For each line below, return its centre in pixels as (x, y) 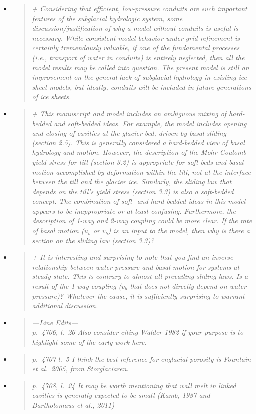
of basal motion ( (58, 230)
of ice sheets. (52, 96)
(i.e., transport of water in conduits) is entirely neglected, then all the (138, 57)
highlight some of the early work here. (89, 342)
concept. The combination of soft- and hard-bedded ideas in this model (139, 201)
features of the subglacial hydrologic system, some (107, 18)
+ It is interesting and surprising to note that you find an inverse (132, 257)
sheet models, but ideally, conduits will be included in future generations (141, 86)
